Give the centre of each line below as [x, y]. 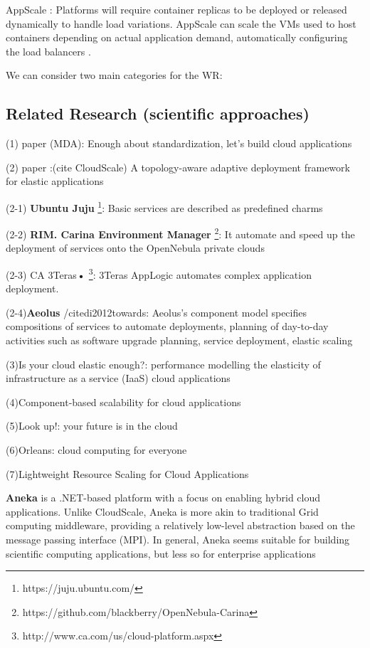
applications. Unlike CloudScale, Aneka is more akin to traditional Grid [162, 511]
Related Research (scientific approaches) [158, 113]
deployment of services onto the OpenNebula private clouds [135, 248]
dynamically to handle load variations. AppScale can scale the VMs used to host [181, 23]
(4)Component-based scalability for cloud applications [123, 402]
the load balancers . [48, 51]
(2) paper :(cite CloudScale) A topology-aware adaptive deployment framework [178, 167]
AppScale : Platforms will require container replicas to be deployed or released [176, 9]
